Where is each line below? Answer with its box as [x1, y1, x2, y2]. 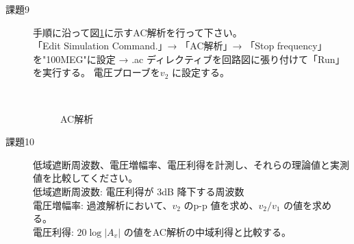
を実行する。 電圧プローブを [33, 65, 160, 80]
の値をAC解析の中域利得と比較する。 [123, 224, 291, 239]
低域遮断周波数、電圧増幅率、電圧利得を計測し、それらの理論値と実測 [33, 157, 349, 171]
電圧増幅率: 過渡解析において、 [33, 197, 173, 212]
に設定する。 [171, 65, 229, 80]
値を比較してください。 [33, 171, 138, 185]
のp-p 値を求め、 [184, 197, 259, 212]
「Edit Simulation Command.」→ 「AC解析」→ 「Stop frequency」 [33, 38, 327, 53]
